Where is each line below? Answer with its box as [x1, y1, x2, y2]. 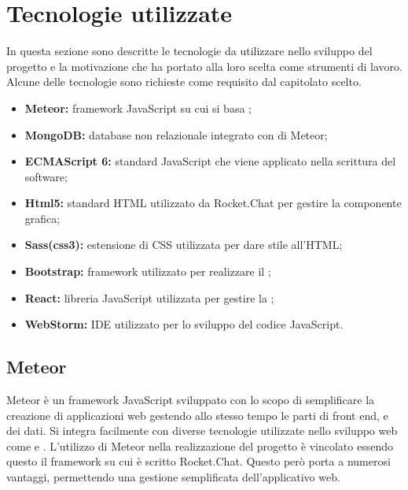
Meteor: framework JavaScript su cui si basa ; [24, 99, 252, 116]
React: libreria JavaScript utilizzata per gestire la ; [24, 289, 274, 306]
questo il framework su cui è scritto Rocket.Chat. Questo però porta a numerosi [6, 453, 391, 470]
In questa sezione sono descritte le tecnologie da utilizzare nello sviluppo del [6, 43, 373, 59]
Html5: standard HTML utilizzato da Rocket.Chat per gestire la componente [24, 195, 402, 211]
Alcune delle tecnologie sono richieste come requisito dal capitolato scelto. [6, 73, 362, 90]
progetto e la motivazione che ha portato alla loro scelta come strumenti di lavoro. [6, 58, 402, 74]
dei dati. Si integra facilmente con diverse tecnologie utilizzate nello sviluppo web [6, 422, 398, 439]
